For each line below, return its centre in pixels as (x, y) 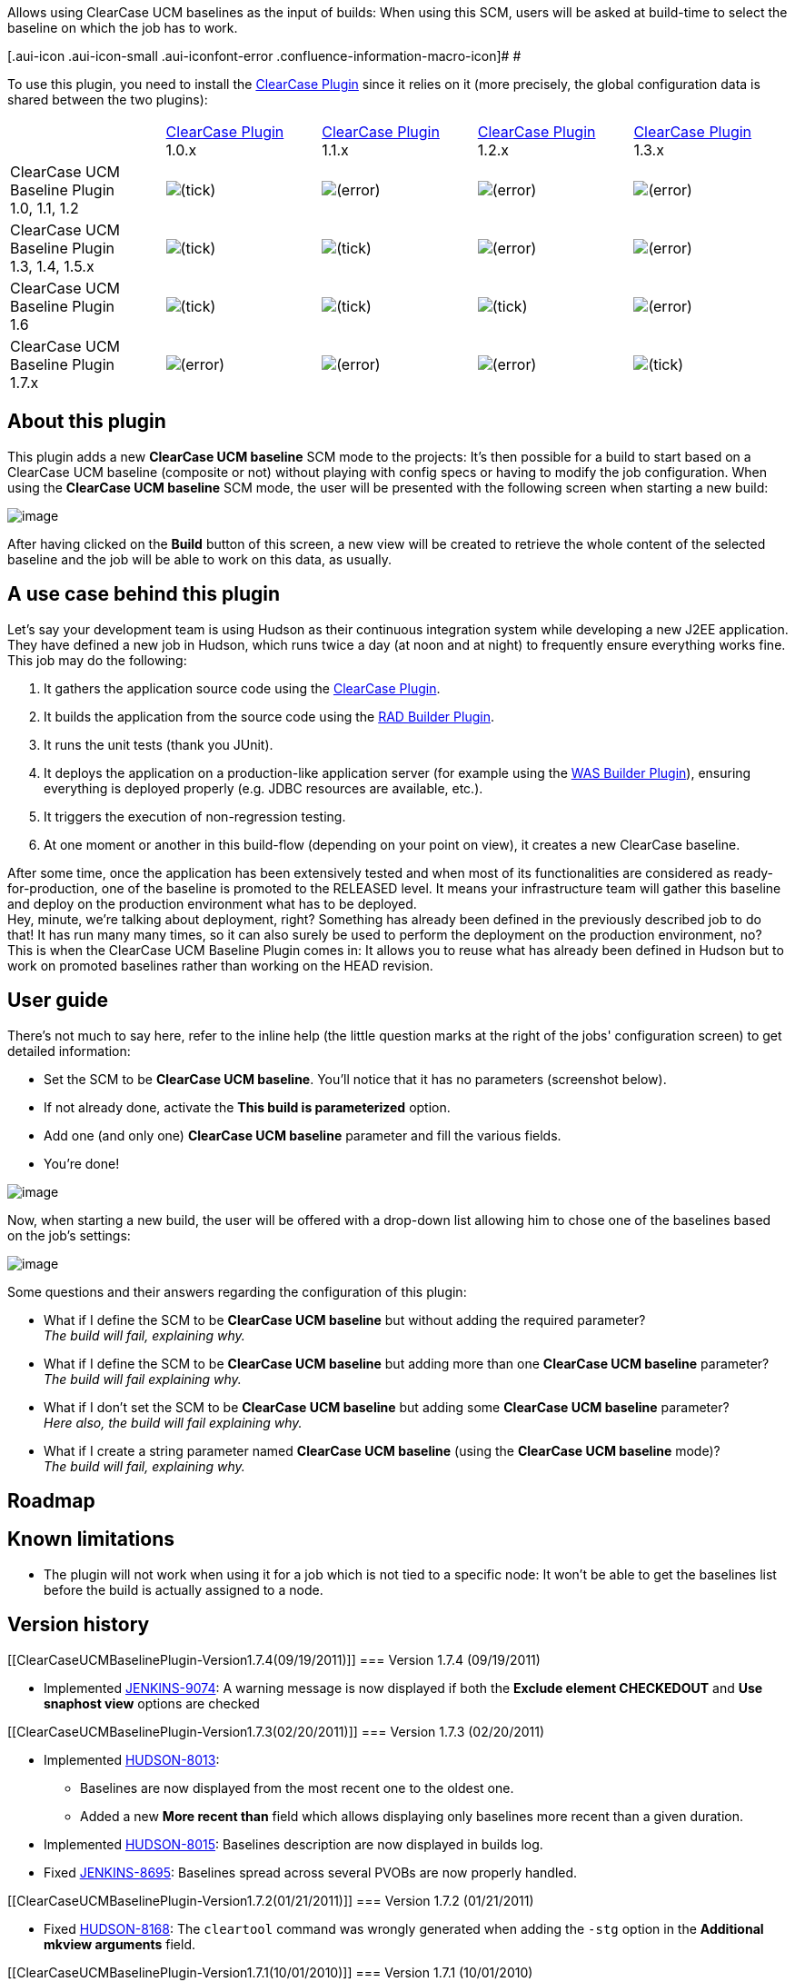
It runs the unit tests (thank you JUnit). (159, 744)
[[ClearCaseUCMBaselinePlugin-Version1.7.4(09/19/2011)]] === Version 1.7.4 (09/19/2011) (274, 1659)
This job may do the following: (97, 660)
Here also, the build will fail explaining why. (173, 1422)
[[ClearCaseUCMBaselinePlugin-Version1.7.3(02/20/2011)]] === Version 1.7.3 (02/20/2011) (276, 1731)
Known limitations (91, 1539)
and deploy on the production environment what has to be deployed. (212, 903)
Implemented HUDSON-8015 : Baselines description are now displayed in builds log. (293, 1844)
